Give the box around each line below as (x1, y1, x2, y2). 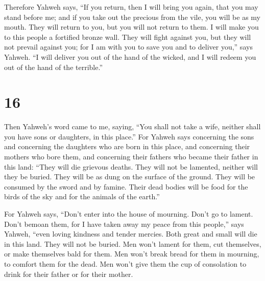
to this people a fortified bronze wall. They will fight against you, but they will (4, 31, 251, 42)
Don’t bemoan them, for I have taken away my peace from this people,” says (4, 218, 244, 229)
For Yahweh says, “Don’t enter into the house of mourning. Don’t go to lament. (4, 208, 253, 219)
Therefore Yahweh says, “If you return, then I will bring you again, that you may (4, 2, 258, 12)
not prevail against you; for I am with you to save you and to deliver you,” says (4, 41, 253, 52)
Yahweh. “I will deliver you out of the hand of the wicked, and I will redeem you (4, 51, 256, 62)
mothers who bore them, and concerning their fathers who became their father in (4, 151, 258, 162)
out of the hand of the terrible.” (4, 61, 103, 72)
